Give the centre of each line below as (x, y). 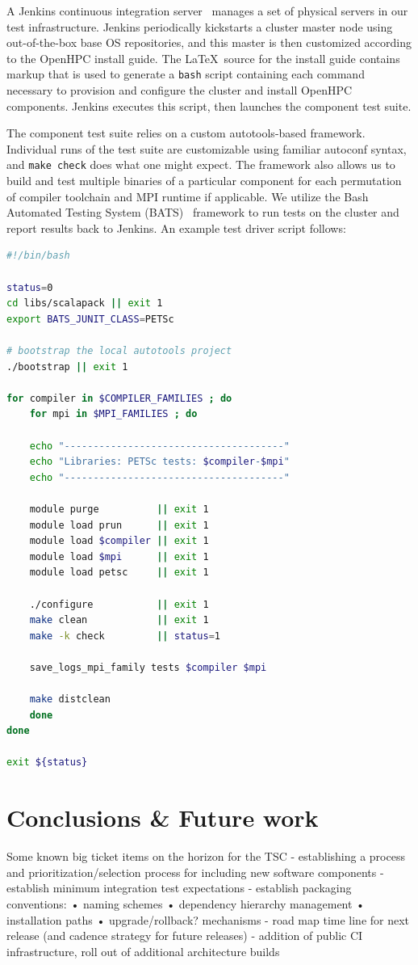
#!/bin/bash (38, 256)
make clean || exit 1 (119, 620)
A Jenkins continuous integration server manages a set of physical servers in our (207, 11)
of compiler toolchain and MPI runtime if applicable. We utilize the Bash (188, 196)
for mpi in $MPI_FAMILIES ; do (113, 414)
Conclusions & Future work (163, 818)
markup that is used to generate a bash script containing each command (186, 74)
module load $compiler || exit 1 (119, 541)
